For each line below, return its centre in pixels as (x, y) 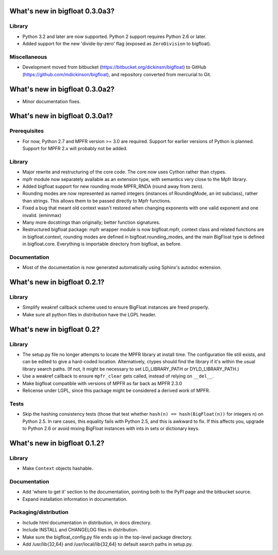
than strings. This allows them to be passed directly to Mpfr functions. (97, 201)
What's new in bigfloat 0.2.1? (57, 282)
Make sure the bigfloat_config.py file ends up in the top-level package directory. (107, 537)
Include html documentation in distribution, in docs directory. (87, 523)
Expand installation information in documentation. (75, 499)
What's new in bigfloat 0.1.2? (57, 443)
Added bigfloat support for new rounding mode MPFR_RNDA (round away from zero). (113, 186)
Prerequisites (27, 131)
